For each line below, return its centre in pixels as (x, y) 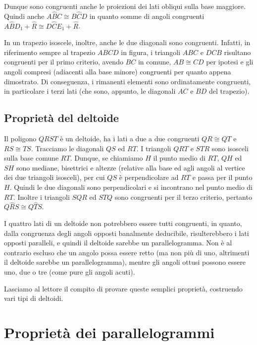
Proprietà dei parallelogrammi (109, 332)
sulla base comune (31, 158)
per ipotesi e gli (230, 62)
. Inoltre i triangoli (41, 197)
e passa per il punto (222, 177)
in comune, (154, 62)
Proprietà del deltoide (61, 118)
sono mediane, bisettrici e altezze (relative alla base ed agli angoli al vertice (130, 167)
